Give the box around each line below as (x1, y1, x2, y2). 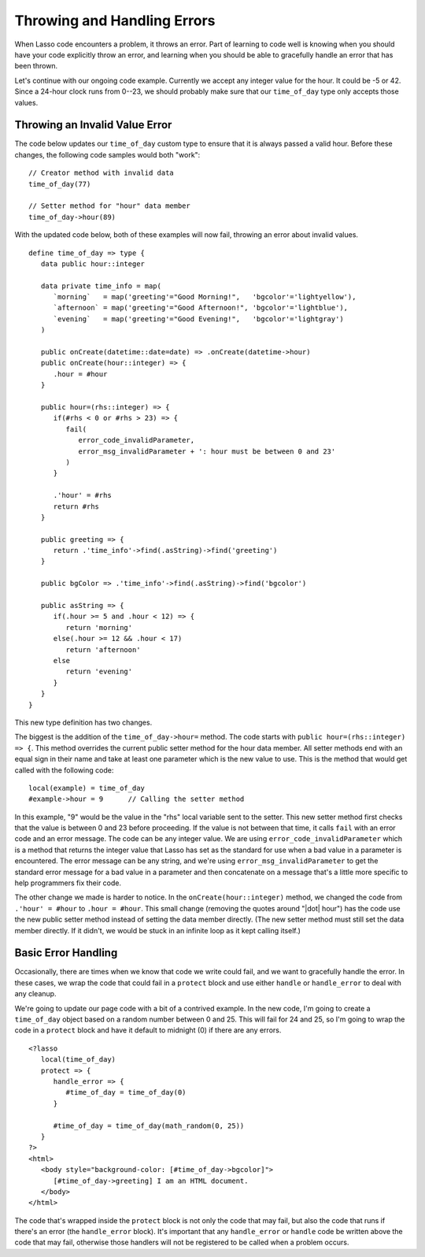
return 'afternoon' (65, 645, 141, 654)
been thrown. (14, 61, 58, 71)
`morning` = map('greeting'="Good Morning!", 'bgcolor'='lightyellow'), (53, 292, 357, 302)
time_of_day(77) (28, 180, 91, 188)
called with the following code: (14, 765, 114, 775)
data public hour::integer (40, 259, 146, 268)
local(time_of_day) (40, 1055, 116, 1064)
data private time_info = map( (40, 281, 161, 291)
